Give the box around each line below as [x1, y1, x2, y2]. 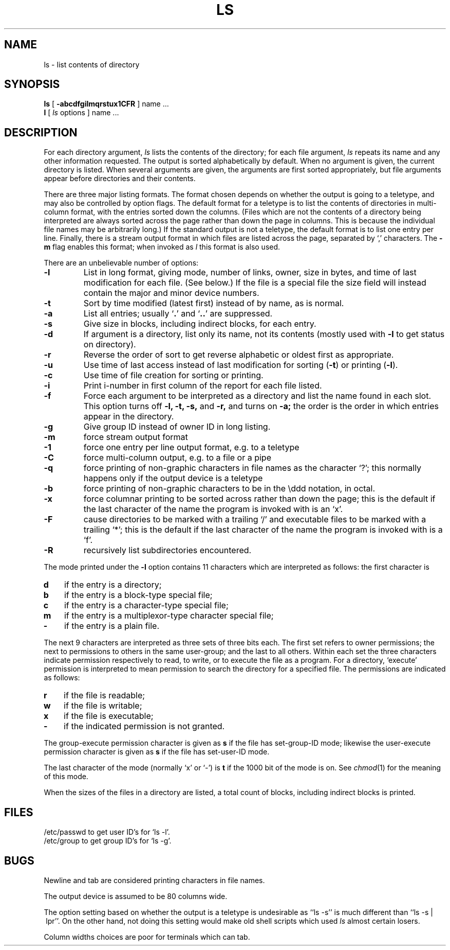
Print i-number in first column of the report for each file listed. [83, 380, 322, 391]
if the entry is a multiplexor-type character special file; [64, 610, 274, 621]
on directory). [83, 339, 136, 350]
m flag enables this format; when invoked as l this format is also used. [44, 242, 280, 252]
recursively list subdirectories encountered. [83, 545, 252, 556]
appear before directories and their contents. [44, 174, 196, 183]
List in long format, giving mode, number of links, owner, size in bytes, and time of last [83, 267, 417, 278]
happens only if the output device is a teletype [83, 473, 263, 484]
